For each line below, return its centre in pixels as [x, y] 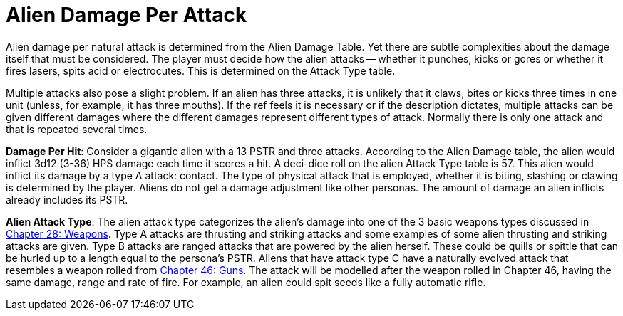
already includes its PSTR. [67, 199]
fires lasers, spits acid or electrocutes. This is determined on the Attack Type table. [201, 70]
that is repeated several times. [77, 129]
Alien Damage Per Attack [127, 15]
